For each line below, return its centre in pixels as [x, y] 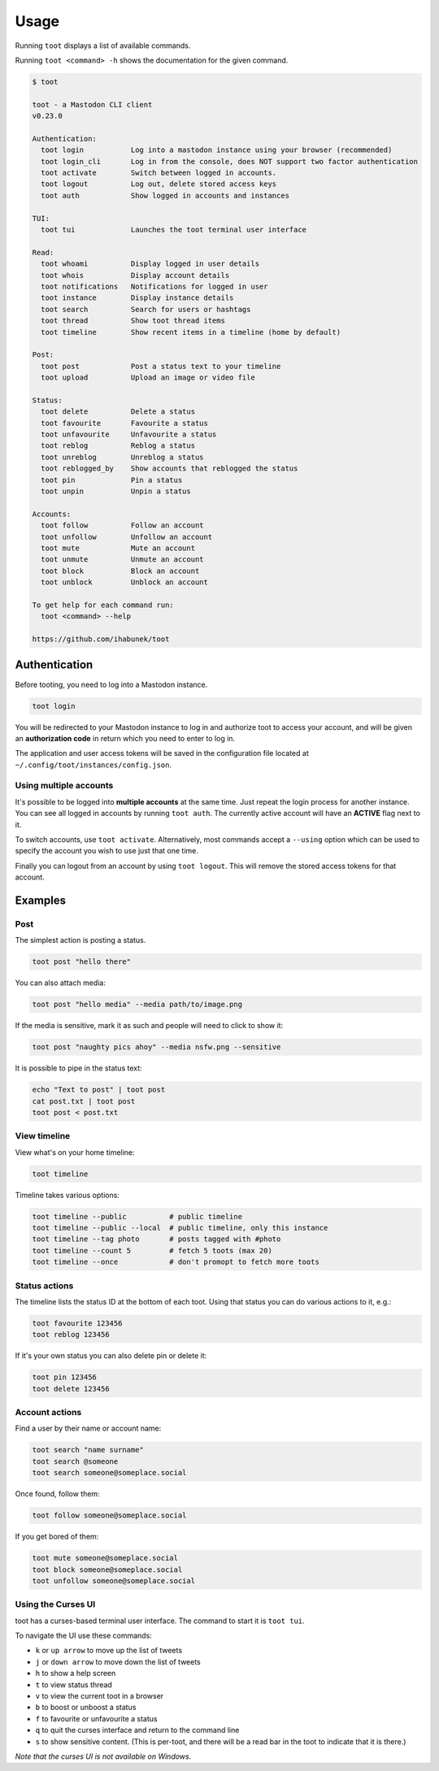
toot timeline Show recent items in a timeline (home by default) [191, 332]
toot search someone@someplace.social [109, 1473]
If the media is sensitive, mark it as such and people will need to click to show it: [149, 1026]
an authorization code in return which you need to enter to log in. [125, 738]
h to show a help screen [76, 1673]
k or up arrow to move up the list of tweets [109, 1651]
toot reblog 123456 [71, 1335]
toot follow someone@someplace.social [109, 1515]
